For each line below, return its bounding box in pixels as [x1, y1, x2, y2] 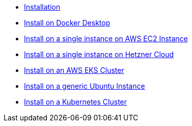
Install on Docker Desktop [24, 18, 111, 27]
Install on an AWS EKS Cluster [24, 66, 124, 74]
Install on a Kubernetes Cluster [24, 97, 127, 106]
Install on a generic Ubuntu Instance [24, 82, 145, 90]
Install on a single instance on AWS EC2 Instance [24, 34, 188, 43]
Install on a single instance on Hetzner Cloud [24, 50, 174, 59]
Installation [24, 3, 61, 11]
